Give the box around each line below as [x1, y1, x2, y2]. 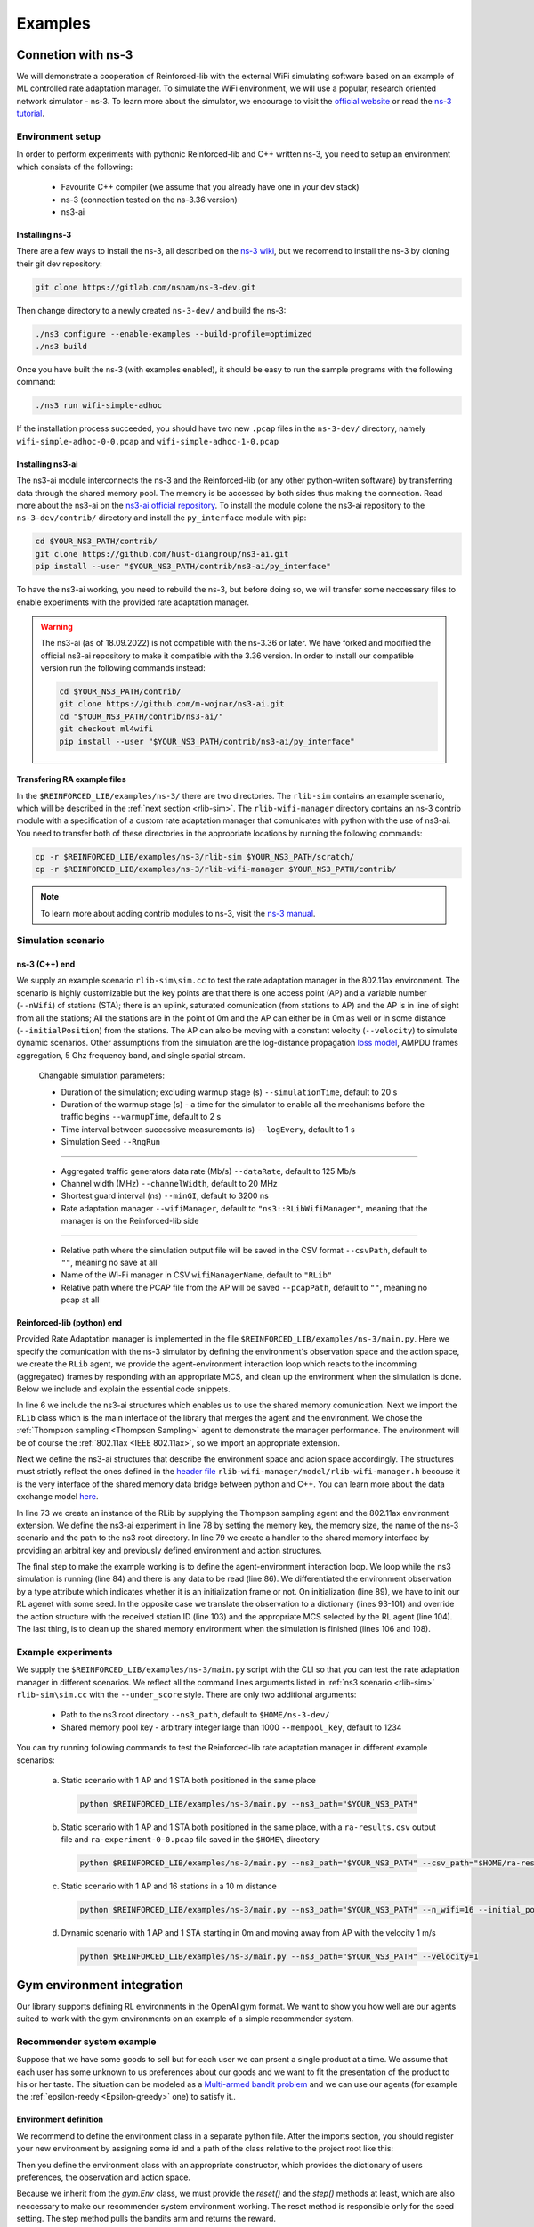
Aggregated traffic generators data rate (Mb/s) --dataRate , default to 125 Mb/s [61, 1165, 356, 1176]
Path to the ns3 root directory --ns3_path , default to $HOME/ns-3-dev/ [61, 1709, 330, 1720]
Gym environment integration [16, 1978, 184, 1993]
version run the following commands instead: [40, 663, 206, 673]
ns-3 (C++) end [16, 959, 76, 970]
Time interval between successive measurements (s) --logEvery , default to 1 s [61, 1123, 355, 1135]
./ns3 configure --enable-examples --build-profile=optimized [35, 329, 312, 339]
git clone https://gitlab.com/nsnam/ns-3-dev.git [35, 281, 256, 292]
